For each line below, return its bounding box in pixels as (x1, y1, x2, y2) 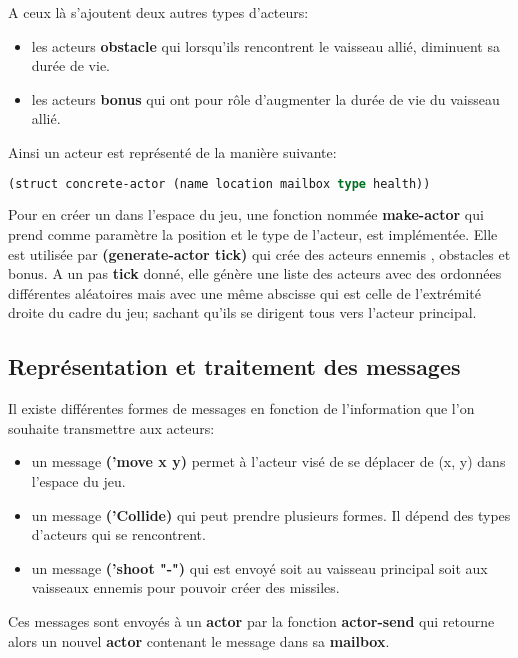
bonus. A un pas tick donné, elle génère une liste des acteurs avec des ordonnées (8, 263, 502, 284)
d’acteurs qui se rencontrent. (31, 524, 206, 545)
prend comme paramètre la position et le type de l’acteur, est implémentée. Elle (8, 224, 498, 245)
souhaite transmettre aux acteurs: (8, 417, 215, 438)
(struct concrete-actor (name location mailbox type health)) (8, 176, 431, 191)
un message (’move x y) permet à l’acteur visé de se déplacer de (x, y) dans (31, 451, 506, 472)
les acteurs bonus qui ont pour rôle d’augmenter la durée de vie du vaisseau (31, 88, 500, 109)
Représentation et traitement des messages (8, 351, 461, 382)
